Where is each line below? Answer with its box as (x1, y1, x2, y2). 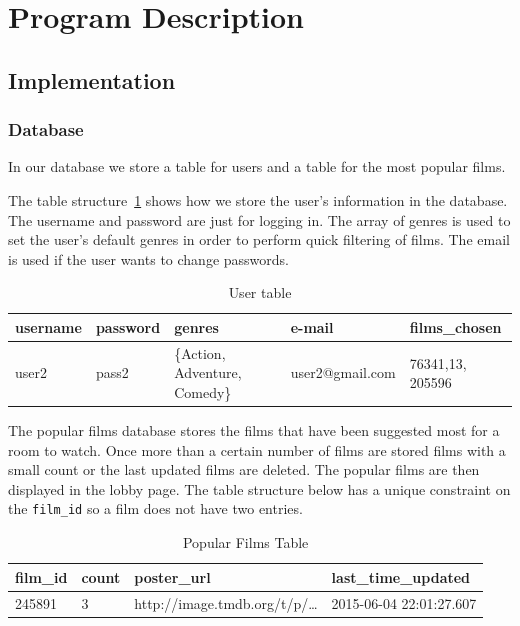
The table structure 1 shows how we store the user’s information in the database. (8, 189, 508, 210)
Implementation (8, 64, 176, 95)
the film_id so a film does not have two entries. (8, 498, 303, 519)
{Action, (174, 342, 226, 363)
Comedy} (174, 381, 232, 402)
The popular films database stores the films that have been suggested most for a (8, 420, 500, 441)
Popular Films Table (182, 532, 309, 553)
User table (228, 282, 292, 303)
